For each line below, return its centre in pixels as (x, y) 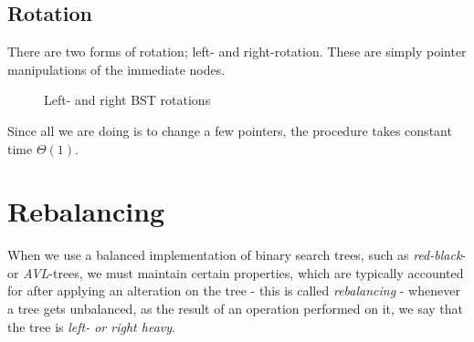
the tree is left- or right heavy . (91, 326)
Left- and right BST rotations (127, 100)
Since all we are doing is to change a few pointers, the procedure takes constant (230, 130)
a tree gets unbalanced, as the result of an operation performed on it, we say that (236, 309)
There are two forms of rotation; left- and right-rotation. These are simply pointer (237, 52)
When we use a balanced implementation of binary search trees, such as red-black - (237, 255)
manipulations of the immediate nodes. (116, 69)
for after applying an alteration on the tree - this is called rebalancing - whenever (234, 290)
